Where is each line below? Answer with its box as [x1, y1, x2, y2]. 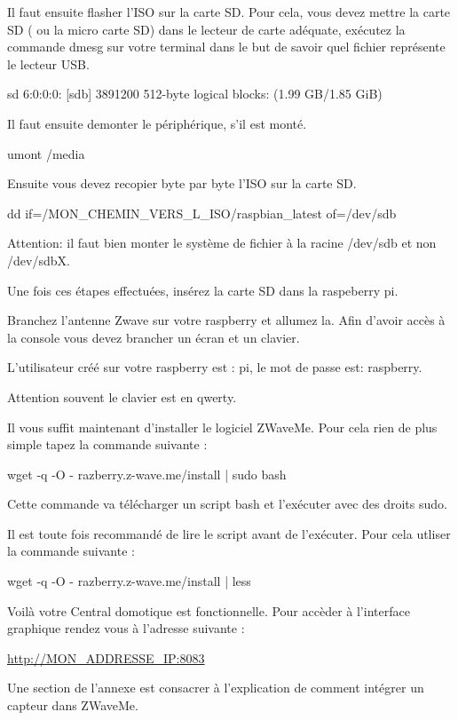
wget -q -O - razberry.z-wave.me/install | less [7, 572, 251, 590]
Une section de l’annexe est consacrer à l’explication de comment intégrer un [7, 678, 424, 697]
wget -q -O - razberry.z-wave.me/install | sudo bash [7, 464, 287, 483]
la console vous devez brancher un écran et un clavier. [7, 328, 300, 346]
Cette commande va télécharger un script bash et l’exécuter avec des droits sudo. [7, 495, 447, 513]
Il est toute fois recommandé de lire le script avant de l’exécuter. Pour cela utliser [7, 524, 451, 542]
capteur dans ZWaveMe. [7, 696, 138, 715]
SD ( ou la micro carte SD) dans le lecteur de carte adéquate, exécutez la [7, 20, 406, 38]
